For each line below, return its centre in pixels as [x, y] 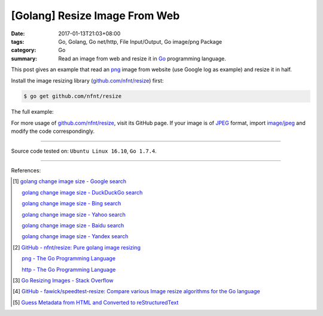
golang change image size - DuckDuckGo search [82, 192]
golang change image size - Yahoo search [74, 214]
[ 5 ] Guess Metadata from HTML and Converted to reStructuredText [96, 302]
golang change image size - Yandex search [75, 236]
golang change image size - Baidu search [73, 225]
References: [26, 171]
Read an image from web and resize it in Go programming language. [142, 58]
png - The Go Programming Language [69, 259]
